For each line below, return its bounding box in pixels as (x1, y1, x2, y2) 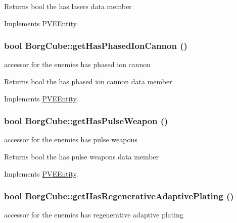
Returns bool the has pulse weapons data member (4, 151, 159, 161)
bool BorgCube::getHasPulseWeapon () (4, 115, 168, 127)
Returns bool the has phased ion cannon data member (4, 76, 172, 86)
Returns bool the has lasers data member (4, 1, 132, 11)
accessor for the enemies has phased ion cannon (4, 59, 151, 70)
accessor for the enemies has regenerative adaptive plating (4, 209, 183, 220)
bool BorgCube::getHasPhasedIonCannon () (4, 39, 187, 52)
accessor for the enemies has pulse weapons (4, 134, 137, 145)
